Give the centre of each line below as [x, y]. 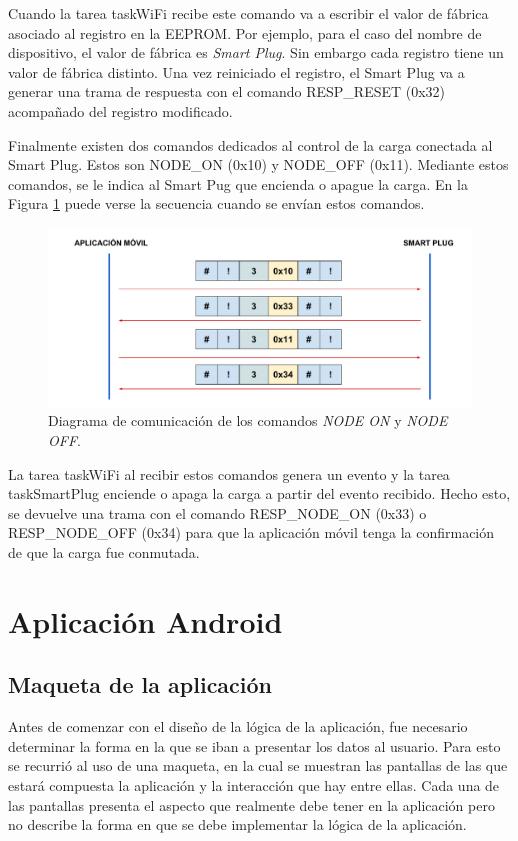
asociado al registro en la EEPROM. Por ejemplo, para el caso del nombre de [245, 32]
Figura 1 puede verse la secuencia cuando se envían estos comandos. [216, 203]
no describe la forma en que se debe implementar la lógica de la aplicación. [237, 824]
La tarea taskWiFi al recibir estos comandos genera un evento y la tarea [229, 473]
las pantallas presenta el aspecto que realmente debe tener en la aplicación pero [251, 804]
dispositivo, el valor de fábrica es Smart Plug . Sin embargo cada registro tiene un [256, 52]
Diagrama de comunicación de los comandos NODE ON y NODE [248, 420]
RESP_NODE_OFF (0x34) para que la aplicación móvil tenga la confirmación [251, 532]
